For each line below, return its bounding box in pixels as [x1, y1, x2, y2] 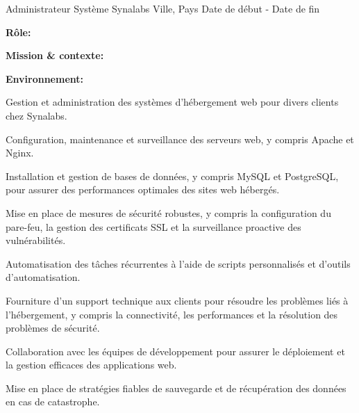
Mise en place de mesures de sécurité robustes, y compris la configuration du [6, 205, 331, 220]
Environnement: [6, 71, 84, 86]
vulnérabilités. [6, 233, 66, 248]
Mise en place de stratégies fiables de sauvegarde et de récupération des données [6, 380, 347, 395]
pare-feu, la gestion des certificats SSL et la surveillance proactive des [6, 219, 301, 234]
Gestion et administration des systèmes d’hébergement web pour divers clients [6, 95, 339, 109]
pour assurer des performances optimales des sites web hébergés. [6, 182, 280, 197]
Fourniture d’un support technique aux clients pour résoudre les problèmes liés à [6, 293, 349, 307]
